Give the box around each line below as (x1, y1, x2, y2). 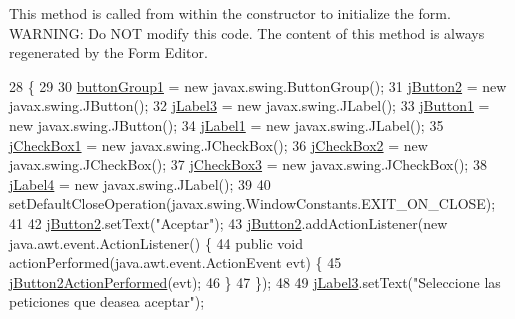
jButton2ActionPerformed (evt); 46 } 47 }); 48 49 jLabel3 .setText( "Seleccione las (9, 271, 501, 292)
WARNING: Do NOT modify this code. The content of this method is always (9, 22, 485, 43)
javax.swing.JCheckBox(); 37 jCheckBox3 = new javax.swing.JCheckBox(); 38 (9, 154, 487, 175)
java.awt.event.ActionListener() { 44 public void (9, 232, 303, 253)
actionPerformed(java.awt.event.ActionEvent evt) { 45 (9, 252, 342, 273)
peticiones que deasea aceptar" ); (9, 291, 205, 312)
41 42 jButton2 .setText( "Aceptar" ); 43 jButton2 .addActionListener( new (9, 212, 448, 233)
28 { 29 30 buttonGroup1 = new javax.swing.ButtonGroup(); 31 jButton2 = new (9, 75, 507, 96)
